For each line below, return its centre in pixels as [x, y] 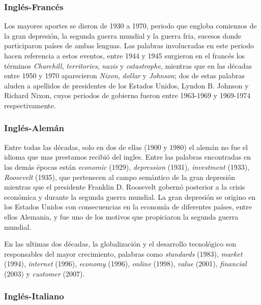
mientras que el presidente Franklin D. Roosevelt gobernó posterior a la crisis [125, 187]
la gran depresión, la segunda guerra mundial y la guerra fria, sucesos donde [123, 35]
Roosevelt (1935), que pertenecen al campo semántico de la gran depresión [120, 177]
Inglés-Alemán [34, 128]
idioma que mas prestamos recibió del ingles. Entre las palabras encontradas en [128, 157]
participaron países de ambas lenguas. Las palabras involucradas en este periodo [129, 45]
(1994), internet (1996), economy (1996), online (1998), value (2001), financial [125, 264]
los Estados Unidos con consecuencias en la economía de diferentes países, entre [128, 207]
